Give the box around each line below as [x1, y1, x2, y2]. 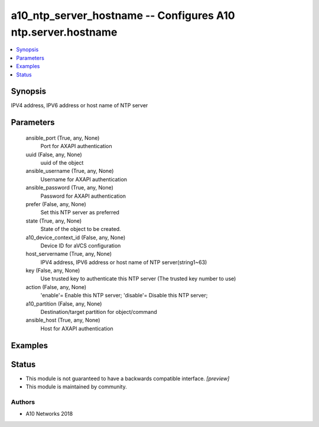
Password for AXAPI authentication [40, 192, 126, 200]
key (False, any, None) [25, 267, 80, 274]
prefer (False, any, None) [25, 200, 87, 207]
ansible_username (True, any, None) [25, 168, 114, 175]
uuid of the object [40, 159, 84, 166]
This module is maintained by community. [25, 383, 127, 390]
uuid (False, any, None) [25, 151, 82, 158]
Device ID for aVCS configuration [40, 242, 121, 249]
